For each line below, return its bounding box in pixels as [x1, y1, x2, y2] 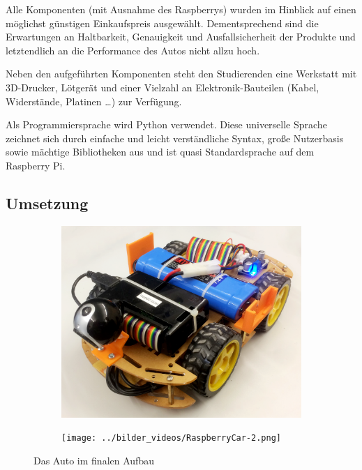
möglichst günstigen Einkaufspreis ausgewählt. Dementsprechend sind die [6, 15, 319, 30]
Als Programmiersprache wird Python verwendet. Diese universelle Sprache [6, 117, 327, 132]
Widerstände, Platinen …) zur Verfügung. [6, 93, 182, 108]
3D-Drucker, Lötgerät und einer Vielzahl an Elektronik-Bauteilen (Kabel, [6, 79, 319, 94]
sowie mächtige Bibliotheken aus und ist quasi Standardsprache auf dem [6, 144, 315, 159]
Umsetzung [6, 192, 89, 213]
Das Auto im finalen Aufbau [33, 453, 154, 468]
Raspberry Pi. [6, 158, 66, 172]
